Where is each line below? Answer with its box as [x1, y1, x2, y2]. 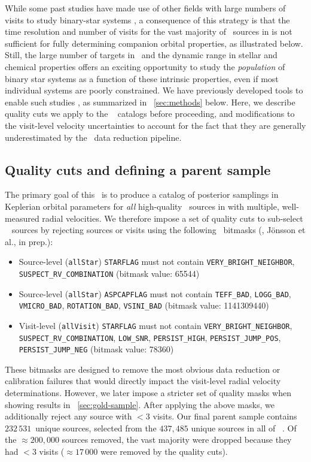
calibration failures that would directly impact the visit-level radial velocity [5, 375, 281, 387]
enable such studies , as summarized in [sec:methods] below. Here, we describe [5, 95, 295, 108]
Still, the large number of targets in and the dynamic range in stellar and [5, 49, 278, 61]
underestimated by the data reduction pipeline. [5, 131, 182, 143]
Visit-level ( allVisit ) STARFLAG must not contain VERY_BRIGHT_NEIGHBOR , [19, 319, 292, 331]
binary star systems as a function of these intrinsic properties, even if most [5, 72, 279, 84]
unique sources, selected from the [35, 421, 157, 434]
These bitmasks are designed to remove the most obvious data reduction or [5, 363, 280, 375]
